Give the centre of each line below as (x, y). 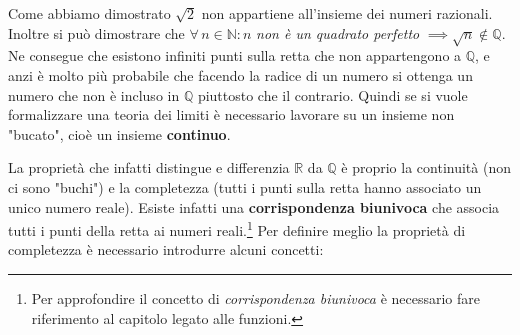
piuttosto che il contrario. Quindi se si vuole (332, 94)
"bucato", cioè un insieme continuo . (119, 133)
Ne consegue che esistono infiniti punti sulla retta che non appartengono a (235, 55)
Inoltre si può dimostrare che (96, 32)
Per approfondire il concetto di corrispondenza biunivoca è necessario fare (256, 297)
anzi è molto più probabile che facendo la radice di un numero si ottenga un (240, 74)
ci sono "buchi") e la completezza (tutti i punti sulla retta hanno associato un (245, 186)
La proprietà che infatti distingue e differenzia (149, 167)
